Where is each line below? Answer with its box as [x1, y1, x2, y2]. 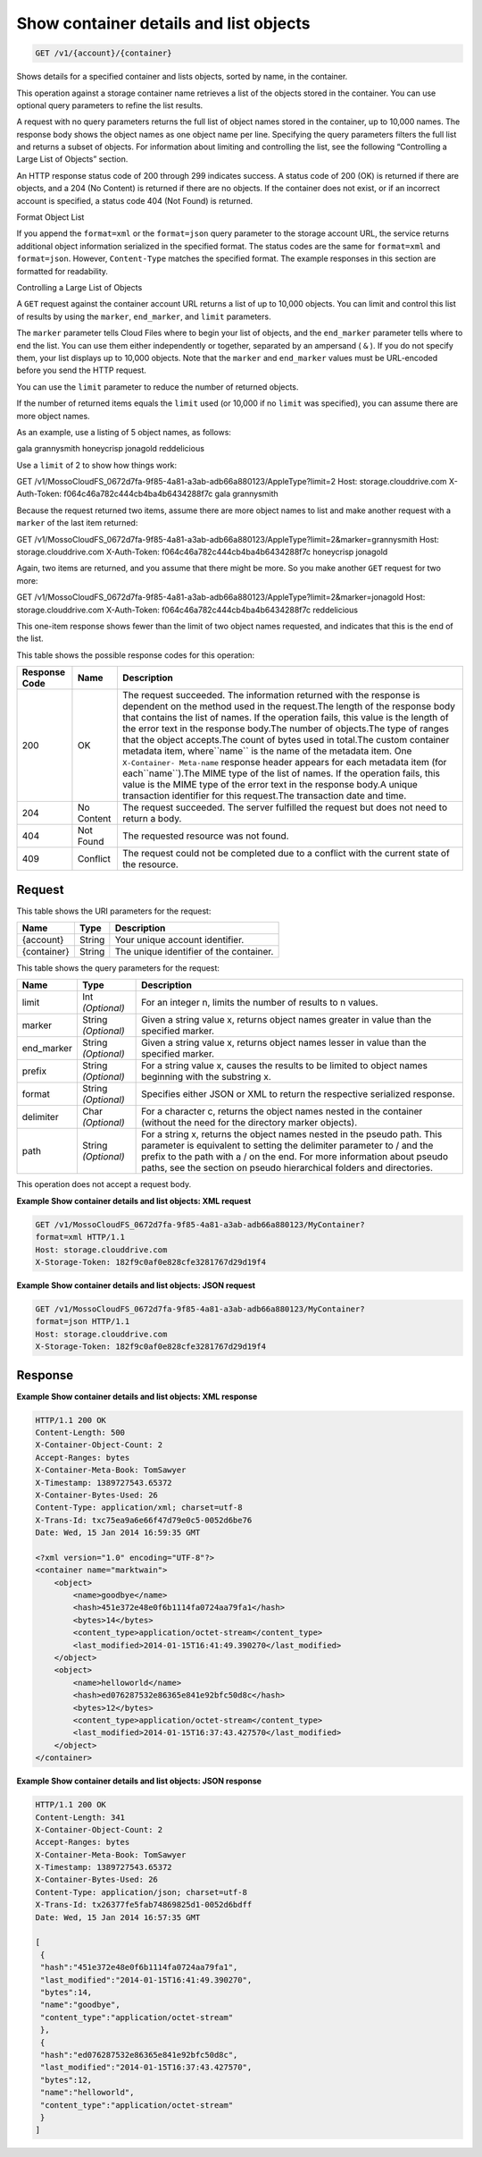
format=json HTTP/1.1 [35, 1317, 130, 1327]
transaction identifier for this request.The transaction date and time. [121, 789, 407, 802]
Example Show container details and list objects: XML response [16, 1391, 258, 1402]
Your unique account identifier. [114, 934, 245, 947]
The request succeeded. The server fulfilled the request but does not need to [121, 801, 448, 813]
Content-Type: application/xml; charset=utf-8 [35, 1503, 243, 1512]
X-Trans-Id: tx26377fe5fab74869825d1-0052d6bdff [35, 1900, 253, 1910]
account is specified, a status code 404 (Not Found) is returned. [16, 195, 253, 206]
